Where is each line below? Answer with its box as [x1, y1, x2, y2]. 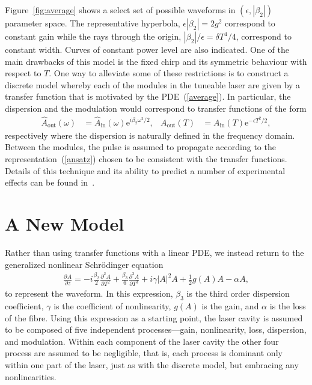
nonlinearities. [5, 370, 57, 383]
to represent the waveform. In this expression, [5, 287, 173, 300]
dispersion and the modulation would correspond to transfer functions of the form [5, 102, 307, 114]
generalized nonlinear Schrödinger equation [5, 258, 164, 270]
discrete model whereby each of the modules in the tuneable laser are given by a [5, 78, 301, 91]
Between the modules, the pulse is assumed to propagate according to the [5, 141, 276, 153]
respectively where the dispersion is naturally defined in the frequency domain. [5, 129, 295, 141]
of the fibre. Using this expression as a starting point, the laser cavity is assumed [5, 311, 303, 324]
